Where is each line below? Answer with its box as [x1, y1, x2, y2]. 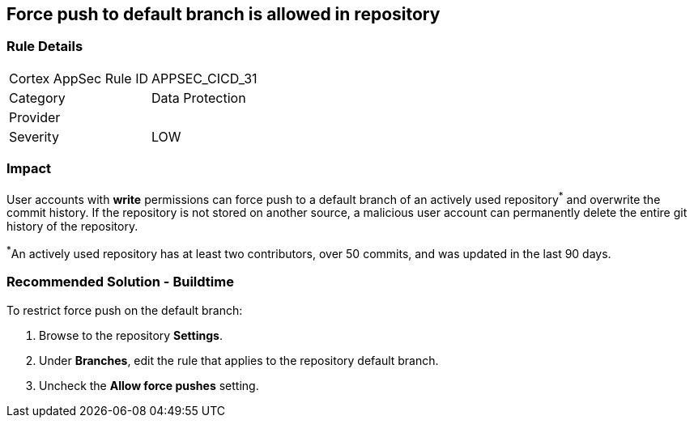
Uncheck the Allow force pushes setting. [39, 378, 259, 392]
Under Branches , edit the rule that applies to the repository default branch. [39, 353, 439, 367]
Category [9, 89, 66, 106]
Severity [9, 128, 59, 145]
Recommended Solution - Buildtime [6, 273, 234, 290]
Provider [9, 108, 61, 125]
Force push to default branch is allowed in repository [6, 4, 441, 24]
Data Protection [151, 89, 246, 106]
